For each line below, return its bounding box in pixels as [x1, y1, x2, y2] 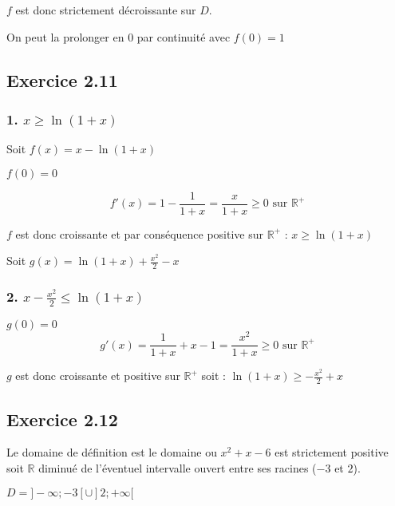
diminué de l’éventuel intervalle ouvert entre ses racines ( [38, 459, 317, 476]
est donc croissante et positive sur [15, 367, 180, 384]
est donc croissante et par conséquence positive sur [15, 225, 264, 242]
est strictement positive [275, 444, 389, 461]
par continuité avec [136, 28, 231, 45]
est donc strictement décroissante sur [15, 2, 196, 18]
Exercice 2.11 [6, 67, 118, 92]
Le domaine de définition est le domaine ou [6, 444, 217, 461]
